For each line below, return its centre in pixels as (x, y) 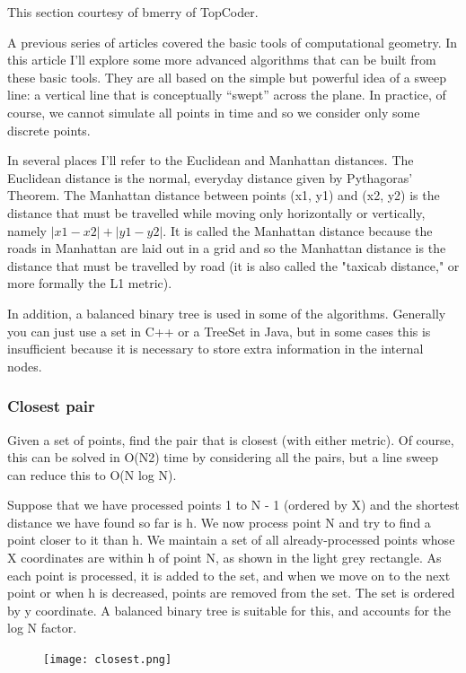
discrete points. (49, 130)
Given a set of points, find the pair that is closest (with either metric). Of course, (231, 439)
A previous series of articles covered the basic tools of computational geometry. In (233, 42)
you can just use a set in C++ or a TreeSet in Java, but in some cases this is (219, 331)
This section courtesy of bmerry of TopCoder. (133, 12)
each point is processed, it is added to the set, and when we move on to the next (229, 575)
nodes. (25, 366)
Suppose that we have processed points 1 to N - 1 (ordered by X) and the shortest (233, 505)
